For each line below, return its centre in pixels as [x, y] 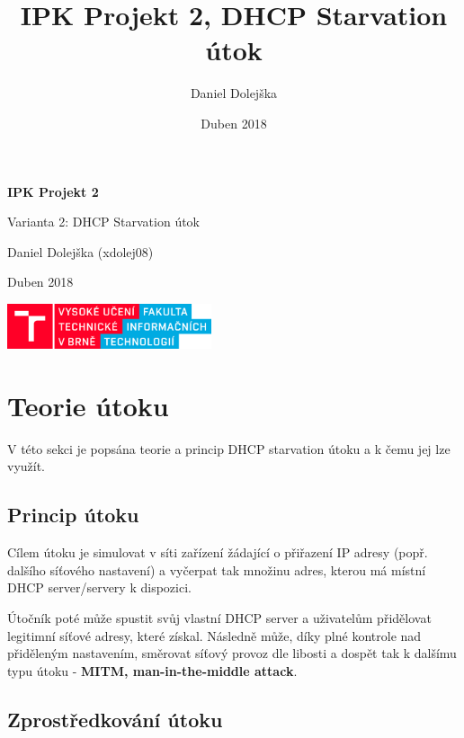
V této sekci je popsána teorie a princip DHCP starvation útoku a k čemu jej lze [229, 448]
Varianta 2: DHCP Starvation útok [104, 222]
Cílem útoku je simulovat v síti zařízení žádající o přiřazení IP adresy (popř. [218, 552]
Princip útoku [73, 515]
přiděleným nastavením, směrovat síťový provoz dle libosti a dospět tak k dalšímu [232, 653]
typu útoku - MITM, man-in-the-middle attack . [152, 670]
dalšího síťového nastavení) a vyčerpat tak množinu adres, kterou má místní [217, 569]
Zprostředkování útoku [115, 719]
